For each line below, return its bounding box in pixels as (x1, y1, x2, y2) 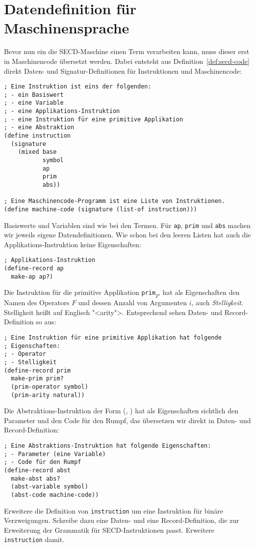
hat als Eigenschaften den (162, 287, 240, 297)
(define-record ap (4, 265, 64, 272)
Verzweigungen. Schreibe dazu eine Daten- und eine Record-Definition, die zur (4, 515, 239, 525)
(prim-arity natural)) (11, 391, 85, 399)
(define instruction (4, 132, 71, 140)
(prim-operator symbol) (11, 383, 88, 390)
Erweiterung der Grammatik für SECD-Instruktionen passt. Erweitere (4, 524, 214, 535)
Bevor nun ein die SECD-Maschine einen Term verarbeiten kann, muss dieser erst (4, 46, 250, 57)
